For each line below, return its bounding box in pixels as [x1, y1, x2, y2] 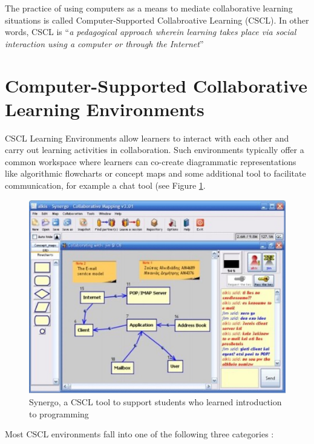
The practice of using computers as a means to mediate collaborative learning [5, 2, 293, 14]
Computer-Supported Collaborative [5, 73, 307, 97]
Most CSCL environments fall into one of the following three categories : [5, 428, 274, 440]
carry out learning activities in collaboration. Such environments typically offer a [5, 143, 304, 156]
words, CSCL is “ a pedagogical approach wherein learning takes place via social [5, 25, 296, 38]
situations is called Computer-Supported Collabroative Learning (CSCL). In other [5, 13, 309, 26]
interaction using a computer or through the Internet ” [5, 37, 204, 50]
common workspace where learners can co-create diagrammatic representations [5, 155, 296, 168]
